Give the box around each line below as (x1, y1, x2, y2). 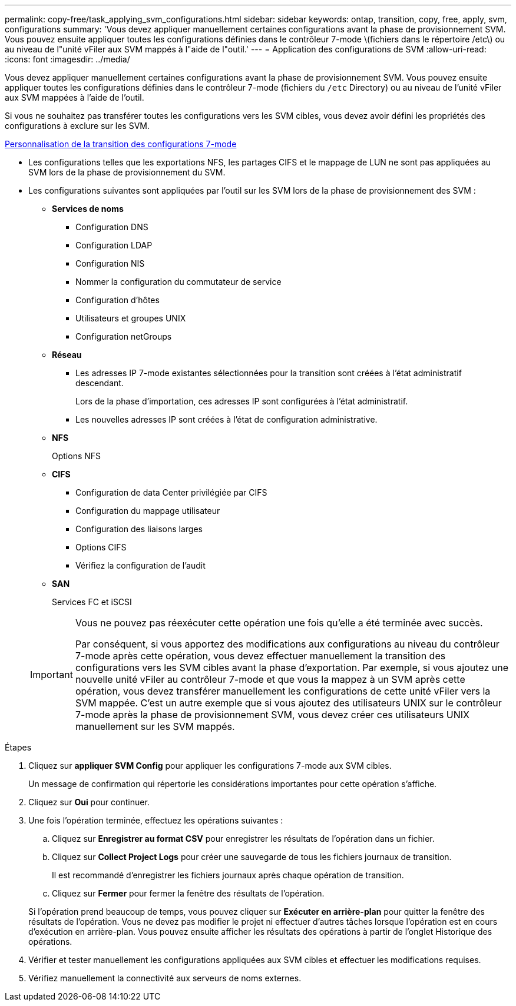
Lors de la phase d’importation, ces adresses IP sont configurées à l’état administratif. (75, 396, 408, 406)
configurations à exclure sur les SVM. (5, 121, 150, 131)
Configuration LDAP (75, 240, 153, 250)
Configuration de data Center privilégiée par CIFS (75, 487, 267, 497)
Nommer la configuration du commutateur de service (75, 277, 282, 287)
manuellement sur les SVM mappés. (75, 721, 235, 732)
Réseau (52, 350, 82, 360)
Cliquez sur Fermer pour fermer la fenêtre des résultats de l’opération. (52, 888, 325, 898)
